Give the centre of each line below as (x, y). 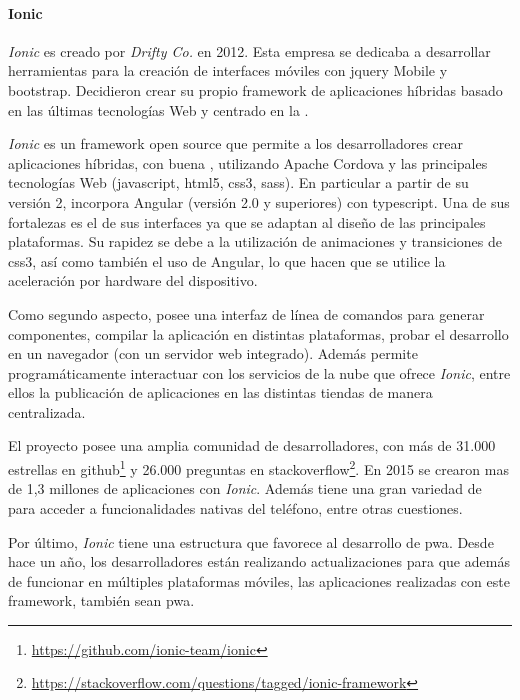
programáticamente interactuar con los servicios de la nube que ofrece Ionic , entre (259, 372)
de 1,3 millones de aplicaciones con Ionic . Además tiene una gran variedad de (245, 488)
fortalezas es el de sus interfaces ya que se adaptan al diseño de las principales (247, 221)
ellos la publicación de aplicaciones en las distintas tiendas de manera (220, 392)
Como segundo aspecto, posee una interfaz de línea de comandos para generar (246, 313)
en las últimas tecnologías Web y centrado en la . (158, 109)
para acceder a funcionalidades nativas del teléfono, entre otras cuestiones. (235, 507)
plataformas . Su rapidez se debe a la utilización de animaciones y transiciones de (255, 241)
